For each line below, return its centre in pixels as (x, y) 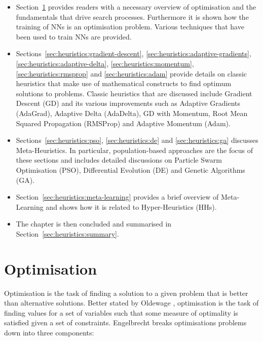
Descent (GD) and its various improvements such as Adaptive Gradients (128, 103)
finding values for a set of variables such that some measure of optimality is (121, 312)
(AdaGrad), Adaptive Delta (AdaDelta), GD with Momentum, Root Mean (132, 113)
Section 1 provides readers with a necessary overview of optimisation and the (136, 7)
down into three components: (49, 332)
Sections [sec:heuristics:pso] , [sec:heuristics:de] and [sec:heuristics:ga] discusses (137, 140)
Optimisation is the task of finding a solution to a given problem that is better (126, 293)
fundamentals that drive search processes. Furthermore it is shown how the (132, 16)
